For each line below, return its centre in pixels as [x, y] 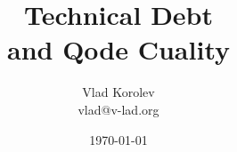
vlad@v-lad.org [118, 109]
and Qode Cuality [118, 49]
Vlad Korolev [118, 92]
